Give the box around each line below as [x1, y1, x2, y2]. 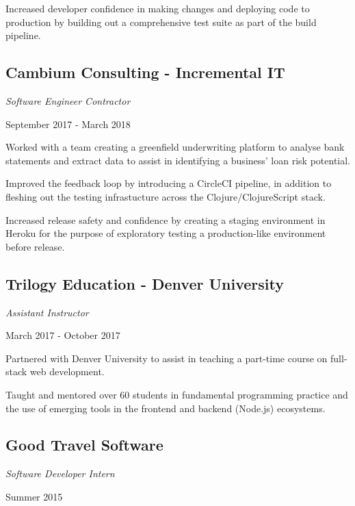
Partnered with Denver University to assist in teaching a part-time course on [5, 351, 328, 365]
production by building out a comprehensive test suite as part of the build [5, 14, 317, 29]
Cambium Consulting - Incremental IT [5, 62, 285, 83]
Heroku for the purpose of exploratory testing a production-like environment [5, 226, 326, 240]
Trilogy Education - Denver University [5, 273, 284, 294]
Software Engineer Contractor [5, 93, 131, 107]
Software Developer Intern [5, 466, 115, 481]
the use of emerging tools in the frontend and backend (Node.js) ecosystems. [5, 401, 326, 415]
